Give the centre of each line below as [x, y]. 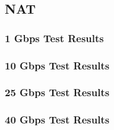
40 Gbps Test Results [57, 120]
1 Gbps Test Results [54, 38]
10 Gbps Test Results [57, 65]
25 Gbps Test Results [57, 92]
